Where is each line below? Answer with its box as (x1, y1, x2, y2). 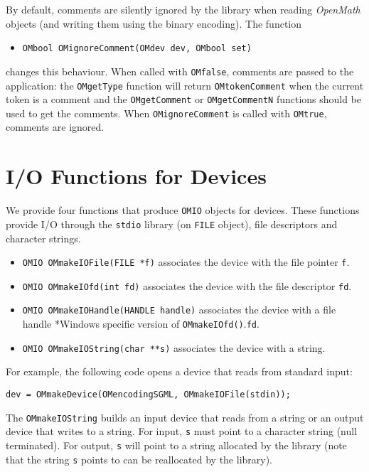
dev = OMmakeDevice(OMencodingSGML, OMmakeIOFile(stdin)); (6, 389, 291, 399)
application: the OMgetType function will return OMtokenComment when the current (6, 77, 364, 92)
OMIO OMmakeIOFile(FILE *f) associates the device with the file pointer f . (22, 254, 350, 269)
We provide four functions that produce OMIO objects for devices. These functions (6, 203, 360, 218)
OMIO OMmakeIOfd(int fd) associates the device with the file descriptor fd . (22, 278, 352, 293)
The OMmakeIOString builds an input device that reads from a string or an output (6, 409, 364, 424)
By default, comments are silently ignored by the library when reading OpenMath (6, 2, 360, 16)
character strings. (6, 230, 81, 245)
